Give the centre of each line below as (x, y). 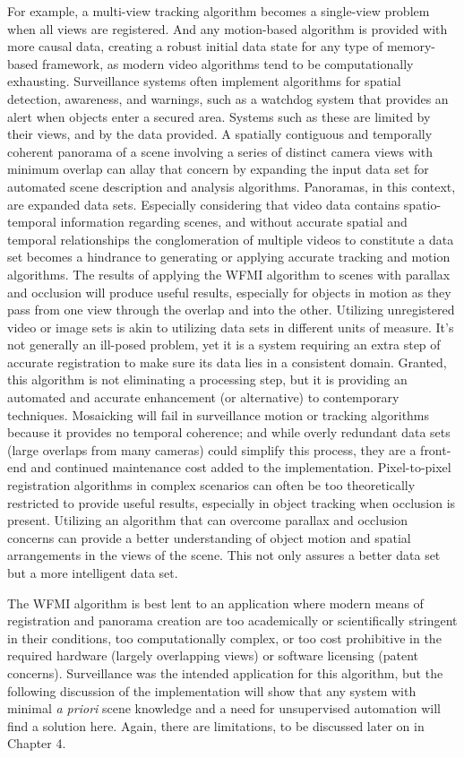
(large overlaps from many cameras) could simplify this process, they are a (212, 449)
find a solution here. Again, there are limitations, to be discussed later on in (216, 725)
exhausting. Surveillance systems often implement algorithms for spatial (204, 81)
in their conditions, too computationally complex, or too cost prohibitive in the (224, 637)
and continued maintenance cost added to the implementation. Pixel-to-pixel (241, 467)
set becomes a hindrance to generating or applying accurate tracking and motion (229, 257)
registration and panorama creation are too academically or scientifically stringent (232, 620)
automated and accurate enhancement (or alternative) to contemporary (203, 397)
